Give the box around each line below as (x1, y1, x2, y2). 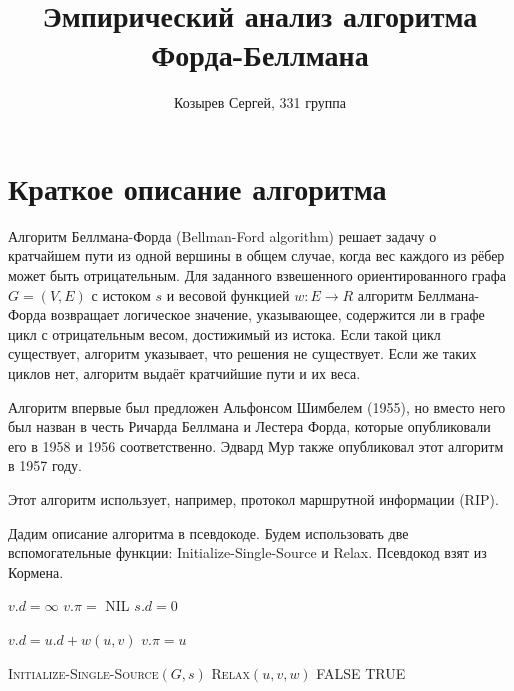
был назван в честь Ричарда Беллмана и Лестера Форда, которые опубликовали (8, 416, 491, 437)
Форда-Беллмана (151, 34, 369, 75)
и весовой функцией (166, 284, 290, 305)
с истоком (91, 284, 151, 305)
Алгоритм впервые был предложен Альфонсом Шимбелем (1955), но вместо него (8, 396, 506, 417)
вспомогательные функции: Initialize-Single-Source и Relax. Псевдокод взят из (8, 542, 487, 563)
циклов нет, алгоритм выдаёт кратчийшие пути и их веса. (8, 363, 361, 383)
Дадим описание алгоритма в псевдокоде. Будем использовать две (8, 522, 409, 543)
